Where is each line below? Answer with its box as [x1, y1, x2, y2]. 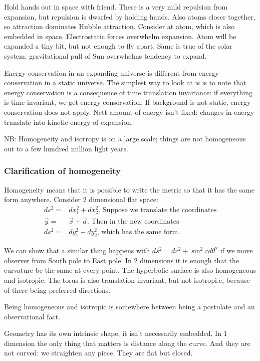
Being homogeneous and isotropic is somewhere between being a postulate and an [4, 301, 255, 312]
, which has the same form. [97, 229, 180, 236]
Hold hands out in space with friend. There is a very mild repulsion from [4, 2, 228, 12]
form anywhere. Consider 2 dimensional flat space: [4, 194, 158, 205]
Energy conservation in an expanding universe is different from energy [4, 67, 219, 78]
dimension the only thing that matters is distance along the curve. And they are [4, 337, 250, 348]
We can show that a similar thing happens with [4, 245, 150, 256]
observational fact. [4, 311, 61, 321]
